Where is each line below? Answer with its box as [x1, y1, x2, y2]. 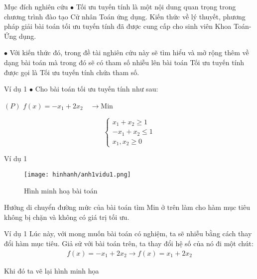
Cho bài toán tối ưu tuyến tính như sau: [35, 84, 158, 94]
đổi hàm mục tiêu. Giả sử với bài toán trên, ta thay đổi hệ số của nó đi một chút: [4, 238, 254, 248]
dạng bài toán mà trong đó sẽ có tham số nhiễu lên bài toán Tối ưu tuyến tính [4, 57, 245, 67]
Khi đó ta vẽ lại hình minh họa [4, 265, 99, 276]
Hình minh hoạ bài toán [24, 185, 98, 195]
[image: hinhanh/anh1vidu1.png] [24, 171, 131, 178]
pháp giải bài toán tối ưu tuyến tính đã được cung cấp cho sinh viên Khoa [4, 21, 232, 31]
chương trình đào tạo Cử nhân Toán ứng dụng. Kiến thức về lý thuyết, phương [4, 11, 246, 21]
